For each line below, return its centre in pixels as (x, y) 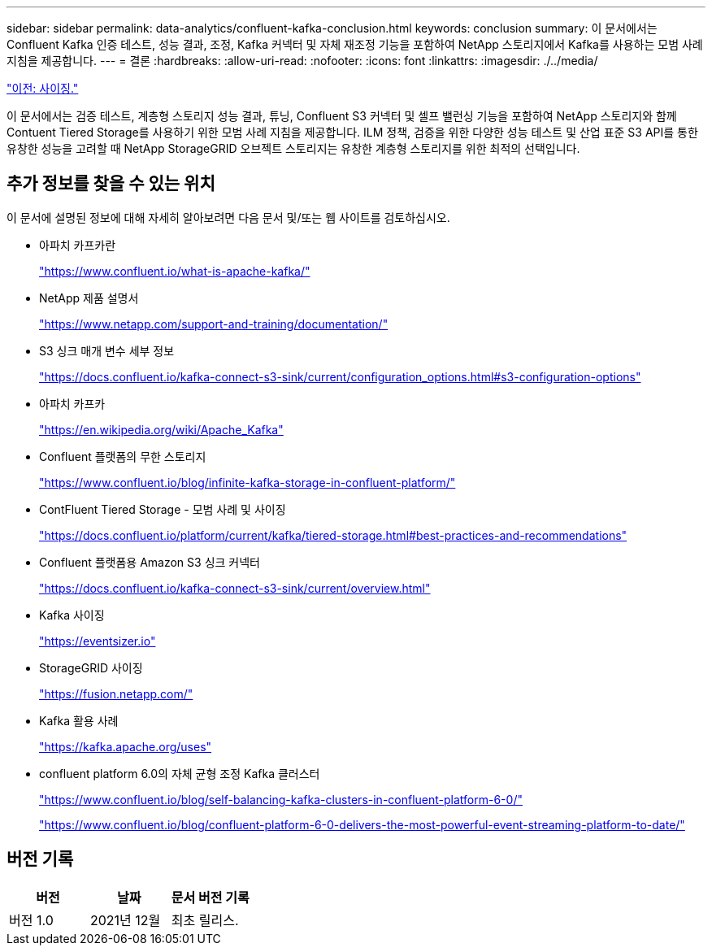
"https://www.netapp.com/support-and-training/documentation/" (214, 324)
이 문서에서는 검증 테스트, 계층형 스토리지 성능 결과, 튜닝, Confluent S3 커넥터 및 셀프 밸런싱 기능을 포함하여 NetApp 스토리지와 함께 (342, 116)
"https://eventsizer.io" (98, 641)
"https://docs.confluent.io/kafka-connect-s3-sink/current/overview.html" (235, 588)
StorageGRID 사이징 (91, 667)
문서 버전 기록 (210, 897)
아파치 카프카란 (78, 245)
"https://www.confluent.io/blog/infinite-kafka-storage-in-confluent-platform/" (247, 482)
